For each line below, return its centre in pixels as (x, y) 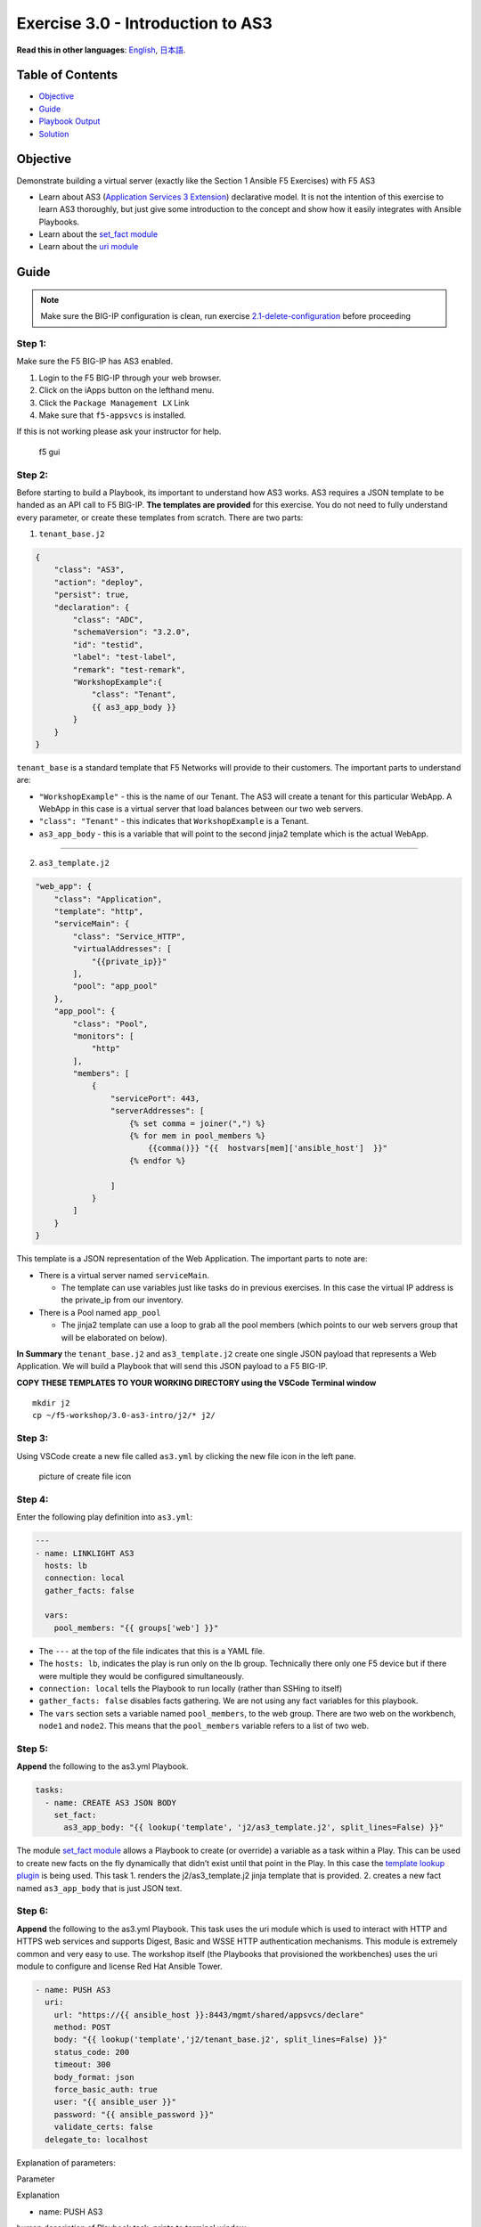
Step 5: (33, 1749)
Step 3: (33, 1439)
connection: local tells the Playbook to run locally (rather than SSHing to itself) (191, 1689)
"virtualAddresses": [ (122, 949)
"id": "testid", (108, 644)
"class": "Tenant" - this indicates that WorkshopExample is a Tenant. (174, 821)
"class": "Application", (108, 899)
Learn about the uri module (89, 247)
